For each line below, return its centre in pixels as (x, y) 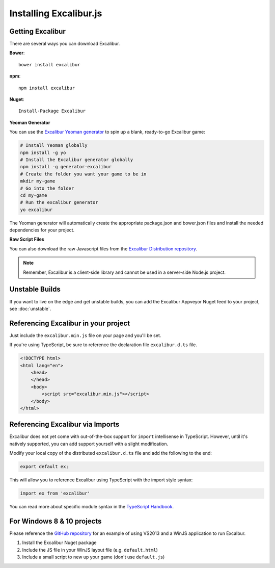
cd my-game (34, 195)
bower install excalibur (49, 64)
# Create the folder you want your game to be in (83, 174)
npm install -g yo (43, 152)
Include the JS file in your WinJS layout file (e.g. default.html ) (90, 550)
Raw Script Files (27, 239)
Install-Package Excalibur (52, 111)
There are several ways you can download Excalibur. (65, 44)
